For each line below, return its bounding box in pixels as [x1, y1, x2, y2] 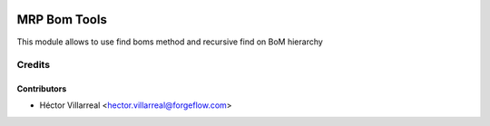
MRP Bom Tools [16, 12, 108, 27]
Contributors [16, 83, 67, 94]
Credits [16, 59, 50, 72]
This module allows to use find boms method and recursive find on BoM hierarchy [16, 36, 324, 47]
